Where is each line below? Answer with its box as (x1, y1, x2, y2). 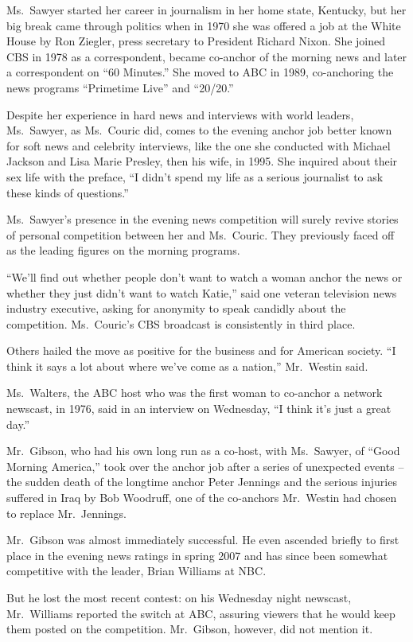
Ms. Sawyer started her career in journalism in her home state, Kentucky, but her (6, 2, 407, 18)
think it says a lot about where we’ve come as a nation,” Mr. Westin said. (6, 357, 368, 374)
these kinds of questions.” (6, 184, 129, 200)
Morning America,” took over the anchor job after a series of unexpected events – (6, 457, 404, 474)
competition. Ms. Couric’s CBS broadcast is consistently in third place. (6, 315, 356, 332)
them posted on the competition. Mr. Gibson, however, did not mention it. (6, 621, 373, 637)
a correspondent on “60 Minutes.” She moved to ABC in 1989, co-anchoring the (6, 64, 394, 80)
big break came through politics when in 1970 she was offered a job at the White (6, 17, 401, 33)
